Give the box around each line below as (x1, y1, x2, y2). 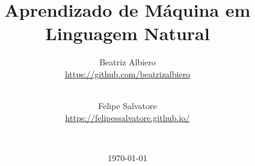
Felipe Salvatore (98, 99, 157, 112)
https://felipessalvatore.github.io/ (65, 111, 190, 123)
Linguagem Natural (45, 21, 210, 46)
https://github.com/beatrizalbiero (64, 67, 191, 80)
